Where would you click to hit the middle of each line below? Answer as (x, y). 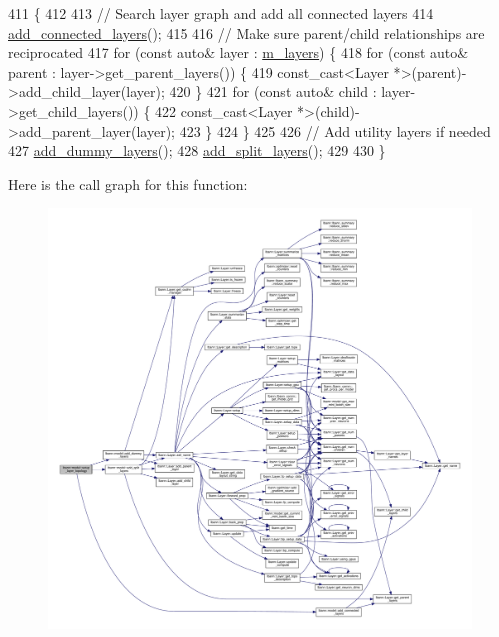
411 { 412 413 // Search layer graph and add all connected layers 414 (221, 13)
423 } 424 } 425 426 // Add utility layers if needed (335, 130)
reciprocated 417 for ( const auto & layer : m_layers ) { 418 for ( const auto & (238, 52)
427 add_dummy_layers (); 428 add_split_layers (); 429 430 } (197, 150)
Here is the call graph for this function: (128, 183)
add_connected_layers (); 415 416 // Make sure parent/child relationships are (246, 32)
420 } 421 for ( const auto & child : (273, 91)
